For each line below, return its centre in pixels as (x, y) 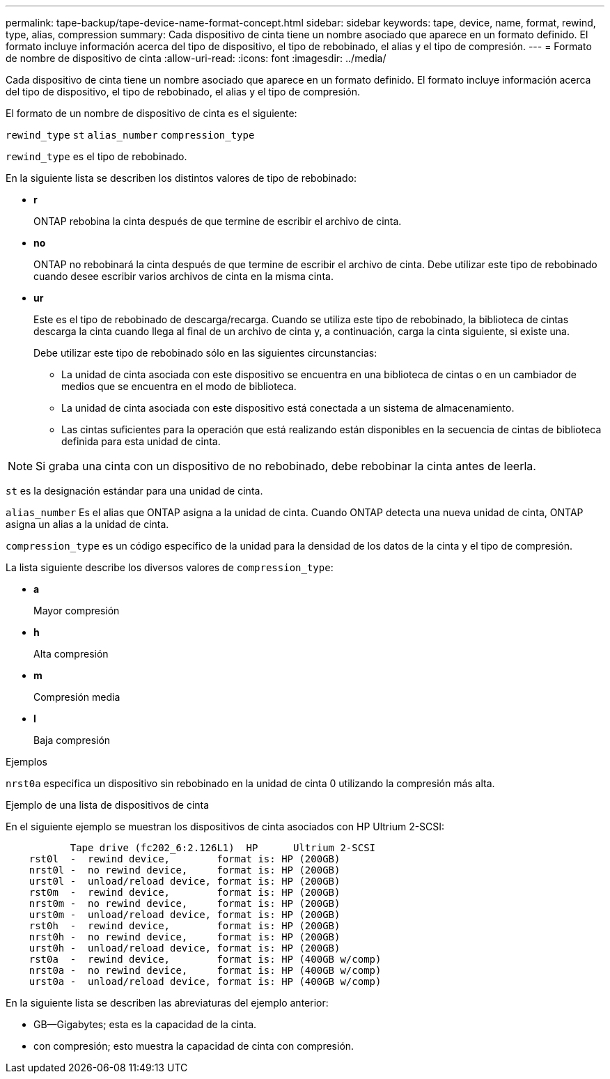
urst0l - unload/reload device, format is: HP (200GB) (185, 881)
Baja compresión (72, 740)
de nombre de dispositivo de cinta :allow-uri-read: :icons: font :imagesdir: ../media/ (196, 58)
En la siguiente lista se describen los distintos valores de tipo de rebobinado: (181, 178)
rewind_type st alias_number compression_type (130, 135)
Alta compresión (71, 654)
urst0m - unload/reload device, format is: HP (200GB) (185, 915)
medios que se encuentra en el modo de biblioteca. (179, 386)
